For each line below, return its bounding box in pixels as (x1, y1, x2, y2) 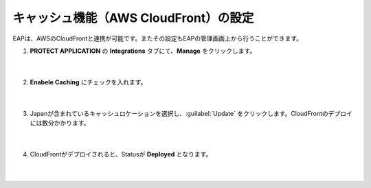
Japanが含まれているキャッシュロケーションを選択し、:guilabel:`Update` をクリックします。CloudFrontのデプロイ (30, 109, 353, 117)
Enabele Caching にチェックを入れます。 (30, 78, 147, 86)
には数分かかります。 (30, 119, 90, 127)
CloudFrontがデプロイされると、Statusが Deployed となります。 (30, 150, 212, 158)
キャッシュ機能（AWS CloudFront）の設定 (12, 10, 254, 25)
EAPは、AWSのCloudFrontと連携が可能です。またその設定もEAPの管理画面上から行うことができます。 (12, 34, 302, 43)
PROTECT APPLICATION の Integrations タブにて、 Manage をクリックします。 (30, 47, 256, 55)
